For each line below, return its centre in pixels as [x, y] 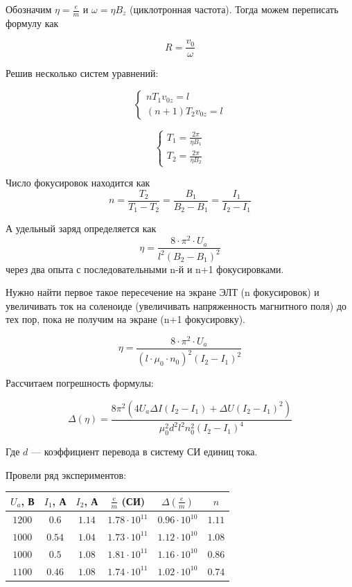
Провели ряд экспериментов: [66, 474]
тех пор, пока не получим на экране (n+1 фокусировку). [126, 319]
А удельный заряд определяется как [81, 228]
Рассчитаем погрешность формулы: [80, 383]
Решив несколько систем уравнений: [82, 73]
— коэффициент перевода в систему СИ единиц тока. [144, 452]
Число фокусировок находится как [78, 183]
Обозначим [29, 9]
